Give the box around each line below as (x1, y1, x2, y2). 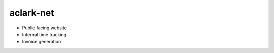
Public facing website (22, 25, 67, 31)
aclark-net (9, 7, 54, 18)
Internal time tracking (22, 31, 67, 37)
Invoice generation (22, 39, 61, 45)
